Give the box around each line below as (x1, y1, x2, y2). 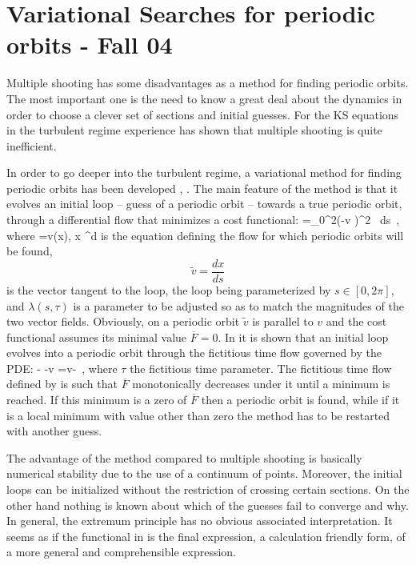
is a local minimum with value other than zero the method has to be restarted (6, 407, 390, 423)
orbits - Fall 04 (6, 28, 173, 61)
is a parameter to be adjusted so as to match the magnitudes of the (73, 297, 404, 314)
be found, (6, 242, 53, 259)
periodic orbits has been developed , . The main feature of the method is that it (6, 179, 398, 196)
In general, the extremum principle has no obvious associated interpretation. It (6, 512, 393, 529)
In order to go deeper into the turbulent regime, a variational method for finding (6, 164, 402, 181)
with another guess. (6, 423, 102, 439)
